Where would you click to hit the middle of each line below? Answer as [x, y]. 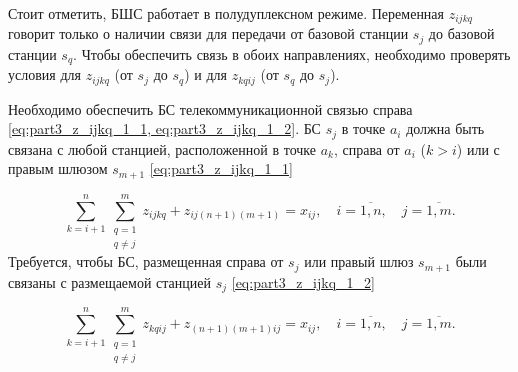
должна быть [445, 128]
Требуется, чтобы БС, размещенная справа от [146, 261]
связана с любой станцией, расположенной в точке [162, 148]
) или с [478, 148]
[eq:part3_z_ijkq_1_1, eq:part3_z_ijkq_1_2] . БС [164, 128]
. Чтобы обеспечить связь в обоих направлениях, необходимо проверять [292, 53]
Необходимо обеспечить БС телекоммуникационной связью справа [210, 108]
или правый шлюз [359, 261]
